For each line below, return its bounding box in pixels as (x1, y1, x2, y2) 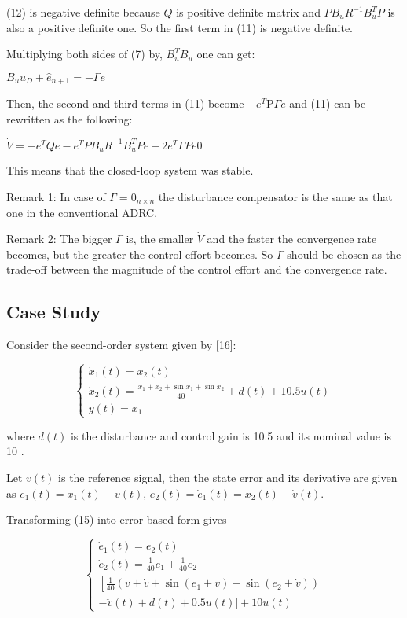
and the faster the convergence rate (207, 230, 377, 247)
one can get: (196, 46, 255, 62)
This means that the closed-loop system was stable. (6, 162, 254, 178)
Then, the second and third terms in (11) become (6, 95, 244, 112)
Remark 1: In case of (6, 188, 106, 204)
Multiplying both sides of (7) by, (6, 46, 163, 62)
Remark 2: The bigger (6, 230, 112, 247)
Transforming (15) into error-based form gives (6, 511, 227, 528)
